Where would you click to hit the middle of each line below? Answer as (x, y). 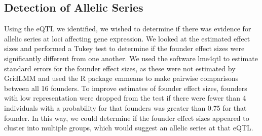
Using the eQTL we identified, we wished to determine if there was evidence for (128, 29)
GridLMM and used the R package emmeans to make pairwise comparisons (121, 78)
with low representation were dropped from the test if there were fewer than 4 (125, 98)
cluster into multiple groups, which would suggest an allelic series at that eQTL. (129, 128)
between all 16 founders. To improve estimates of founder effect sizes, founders (126, 88)
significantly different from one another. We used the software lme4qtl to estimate (131, 58)
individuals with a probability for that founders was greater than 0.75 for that (125, 107)
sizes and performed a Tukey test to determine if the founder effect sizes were (124, 48)
